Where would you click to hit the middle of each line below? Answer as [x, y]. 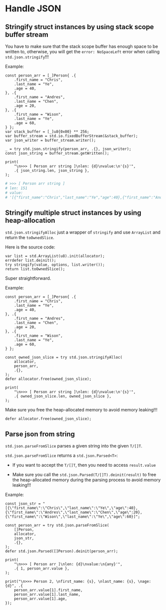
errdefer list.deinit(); [31, 261]
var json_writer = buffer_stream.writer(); [51, 140]
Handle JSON [33, 9]
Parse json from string [40, 434]
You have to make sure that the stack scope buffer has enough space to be [82, 46]
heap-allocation [30, 220]
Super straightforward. [28, 278]
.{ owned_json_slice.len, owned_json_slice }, [63, 396]
